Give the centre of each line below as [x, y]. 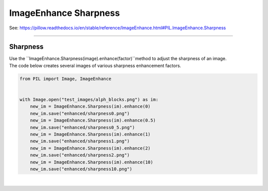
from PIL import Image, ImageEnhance [66, 79]
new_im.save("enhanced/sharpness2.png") [80, 155]
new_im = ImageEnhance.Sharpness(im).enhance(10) [92, 162]
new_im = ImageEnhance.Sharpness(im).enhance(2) [90, 148]
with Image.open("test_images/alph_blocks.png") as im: [89, 99]
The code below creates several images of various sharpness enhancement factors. [95, 65]
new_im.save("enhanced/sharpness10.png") [81, 169]
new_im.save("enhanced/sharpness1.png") [80, 141]
